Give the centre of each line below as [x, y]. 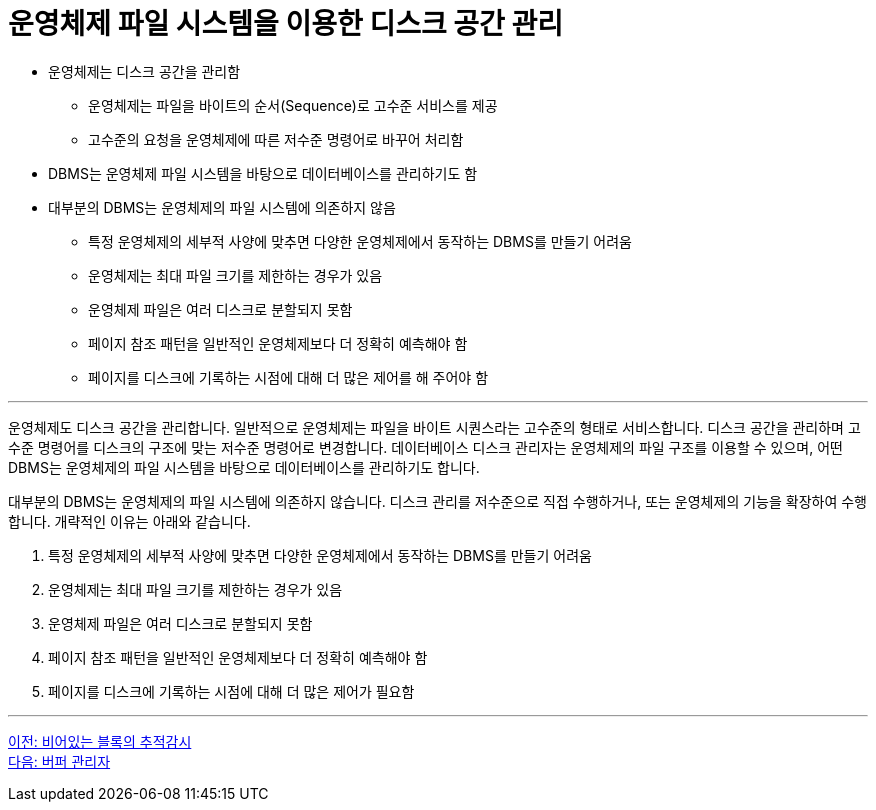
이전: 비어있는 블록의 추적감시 [100, 741]
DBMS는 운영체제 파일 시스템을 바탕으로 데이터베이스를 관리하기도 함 [263, 173]
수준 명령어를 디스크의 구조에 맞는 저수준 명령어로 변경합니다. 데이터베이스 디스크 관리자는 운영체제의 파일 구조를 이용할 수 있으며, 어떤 [425, 447]
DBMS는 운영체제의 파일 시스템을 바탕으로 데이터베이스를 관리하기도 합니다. [244, 467]
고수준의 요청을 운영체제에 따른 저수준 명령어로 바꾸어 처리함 [276, 139]
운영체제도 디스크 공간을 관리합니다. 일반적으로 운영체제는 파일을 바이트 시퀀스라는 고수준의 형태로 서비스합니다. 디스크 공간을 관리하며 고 [434, 427]
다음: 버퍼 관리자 [59, 761]
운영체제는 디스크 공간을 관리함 [144, 71]
